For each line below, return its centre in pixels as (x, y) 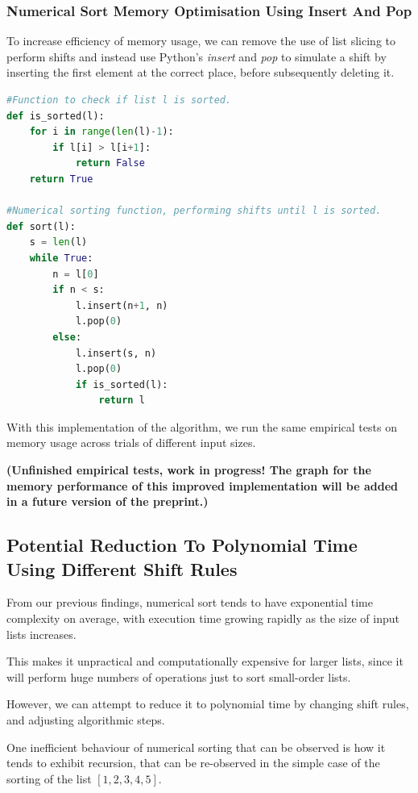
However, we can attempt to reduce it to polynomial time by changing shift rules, (208, 704)
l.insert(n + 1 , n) (122, 305)
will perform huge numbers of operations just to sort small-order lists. (179, 676)
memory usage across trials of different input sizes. (131, 442)
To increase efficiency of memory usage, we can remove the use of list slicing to (201, 41)
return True (61, 179)
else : (67, 337)
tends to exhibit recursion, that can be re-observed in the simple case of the (193, 763)
